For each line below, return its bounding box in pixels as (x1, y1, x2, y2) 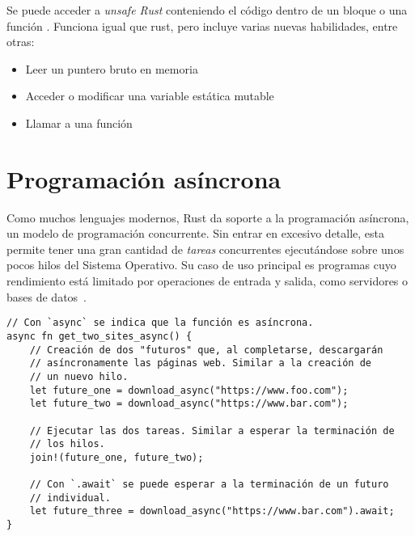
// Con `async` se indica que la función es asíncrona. (6, 317, 314, 329)
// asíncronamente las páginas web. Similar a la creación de (29, 357, 372, 369)
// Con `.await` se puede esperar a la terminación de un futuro (29, 479, 389, 491)
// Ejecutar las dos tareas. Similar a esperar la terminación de (29, 424, 395, 437)
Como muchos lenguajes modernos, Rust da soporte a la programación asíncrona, (6, 209, 409, 226)
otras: (6, 33, 35, 50)
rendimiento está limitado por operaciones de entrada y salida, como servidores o (6, 272, 409, 289)
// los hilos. (29, 438, 105, 450)
